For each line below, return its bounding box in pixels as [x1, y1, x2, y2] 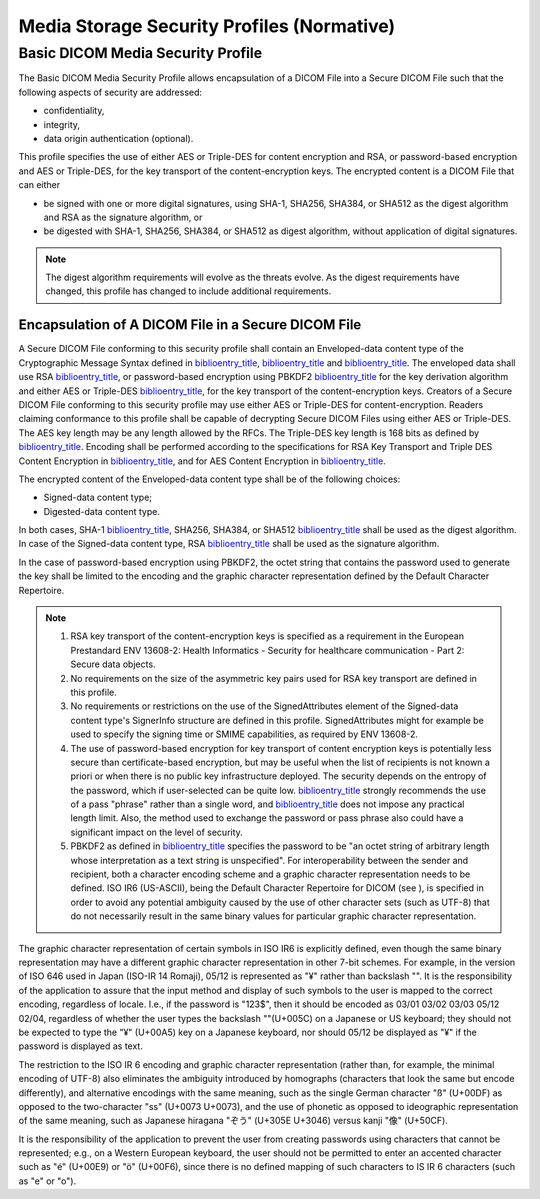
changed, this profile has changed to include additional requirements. [45, 285, 332, 297]
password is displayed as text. [18, 1040, 144, 1052]
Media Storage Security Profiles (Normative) [18, 15, 396, 37]
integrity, [43, 118, 80, 130]
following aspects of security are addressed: [18, 86, 203, 98]
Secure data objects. [70, 658, 156, 670]
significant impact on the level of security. [70, 826, 244, 838]
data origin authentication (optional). [43, 132, 194, 144]
